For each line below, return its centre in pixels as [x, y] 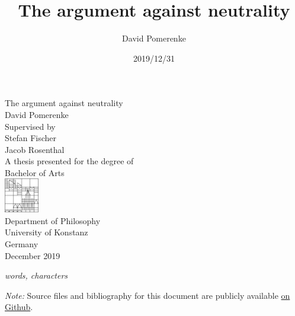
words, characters [36, 275]
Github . [19, 307]
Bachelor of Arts [35, 172]
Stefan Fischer [31, 138]
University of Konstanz [47, 232]
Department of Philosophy [53, 220]
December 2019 [33, 255]
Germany [22, 243]
